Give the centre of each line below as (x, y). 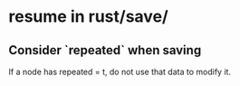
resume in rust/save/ (88, 17)
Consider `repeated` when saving (105, 50)
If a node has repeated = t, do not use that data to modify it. (120, 72)
